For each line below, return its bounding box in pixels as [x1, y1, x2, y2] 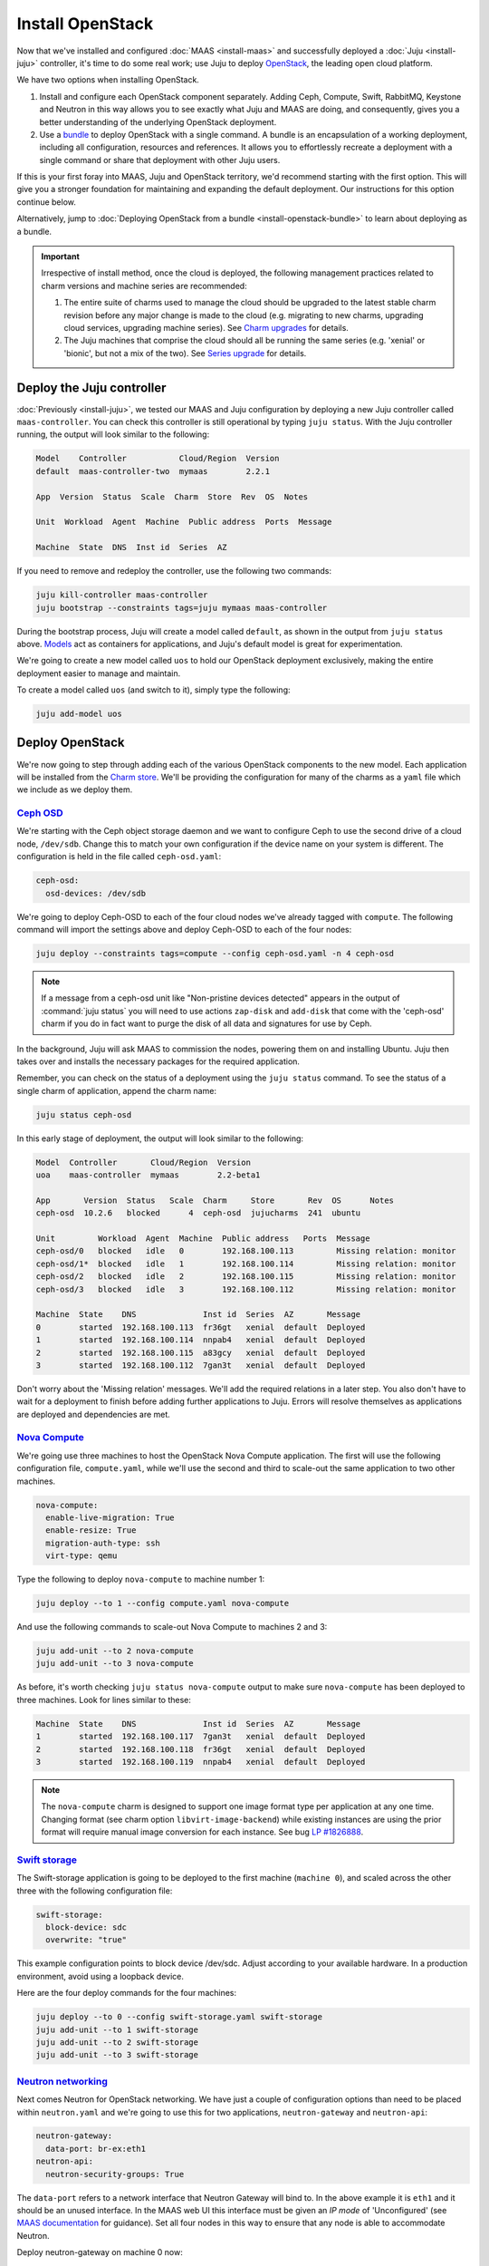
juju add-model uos [35, 709, 122, 720]
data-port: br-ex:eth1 [45, 2144, 147, 2154]
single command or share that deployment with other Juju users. [39, 154, 281, 165]
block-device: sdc [45, 1922, 127, 1932]
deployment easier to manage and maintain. [16, 667, 181, 679]
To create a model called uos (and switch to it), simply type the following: [16, 684, 291, 695]
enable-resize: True [45, 1525, 137, 1535]
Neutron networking [16, 2075, 109, 2087]
